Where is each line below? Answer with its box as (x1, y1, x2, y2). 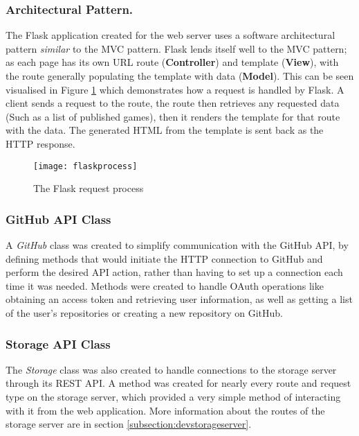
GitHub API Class (6, 210, 111, 227)
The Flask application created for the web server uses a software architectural (6, 28, 335, 42)
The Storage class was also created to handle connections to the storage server (6, 362, 337, 376)
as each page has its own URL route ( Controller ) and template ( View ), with (6, 55, 339, 69)
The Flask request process (33, 181, 144, 195)
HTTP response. (6, 136, 75, 150)
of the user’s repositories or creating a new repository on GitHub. (6, 306, 283, 320)
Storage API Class (6, 335, 111, 352)
